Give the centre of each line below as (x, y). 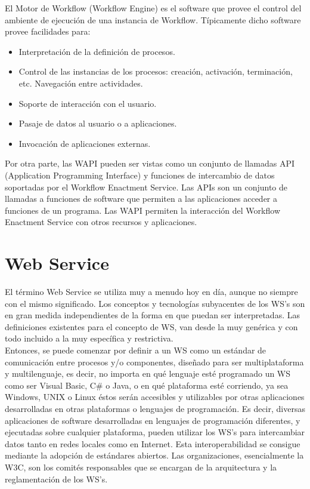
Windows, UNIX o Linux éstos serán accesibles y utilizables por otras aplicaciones (155, 397)
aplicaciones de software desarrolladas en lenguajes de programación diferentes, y (153, 420)
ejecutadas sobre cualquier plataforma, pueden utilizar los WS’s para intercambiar (155, 432)
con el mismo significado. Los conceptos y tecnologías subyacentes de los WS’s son (155, 303)
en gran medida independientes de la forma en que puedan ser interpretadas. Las (152, 315)
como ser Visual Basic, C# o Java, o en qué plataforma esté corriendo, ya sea (147, 385)
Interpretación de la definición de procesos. (97, 51)
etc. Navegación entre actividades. (81, 83)
